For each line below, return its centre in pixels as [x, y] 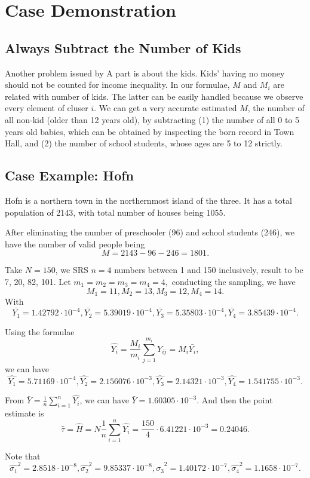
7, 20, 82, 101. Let [38, 281]
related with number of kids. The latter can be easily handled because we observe [154, 96]
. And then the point [235, 400]
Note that [23, 456]
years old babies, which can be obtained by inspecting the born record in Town [150, 131]
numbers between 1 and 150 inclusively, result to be [209, 270]
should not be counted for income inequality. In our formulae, [117, 85]
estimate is [24, 413]
